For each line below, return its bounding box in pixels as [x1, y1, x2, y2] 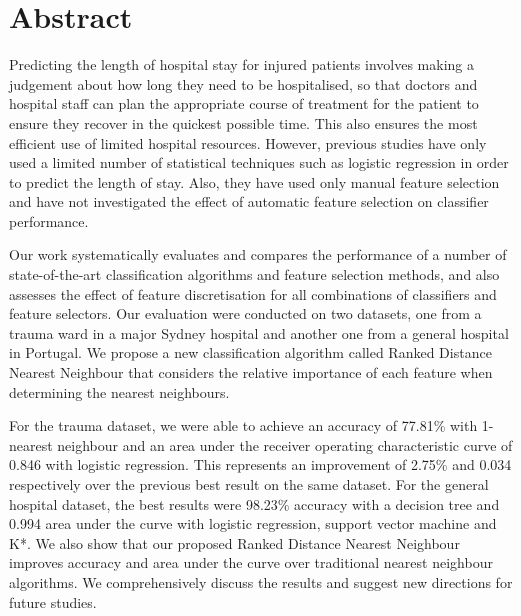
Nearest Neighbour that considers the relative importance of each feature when [9, 362, 493, 383]
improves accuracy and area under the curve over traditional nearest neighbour [9, 552, 493, 573]
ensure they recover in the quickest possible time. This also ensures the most [9, 112, 478, 133]
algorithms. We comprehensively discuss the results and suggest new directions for [9, 571, 513, 592]
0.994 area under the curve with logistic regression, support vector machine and [9, 513, 497, 534]
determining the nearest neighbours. [9, 381, 230, 402]
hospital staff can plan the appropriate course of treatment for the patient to [9, 93, 479, 114]
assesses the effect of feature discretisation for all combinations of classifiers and [9, 283, 497, 304]
